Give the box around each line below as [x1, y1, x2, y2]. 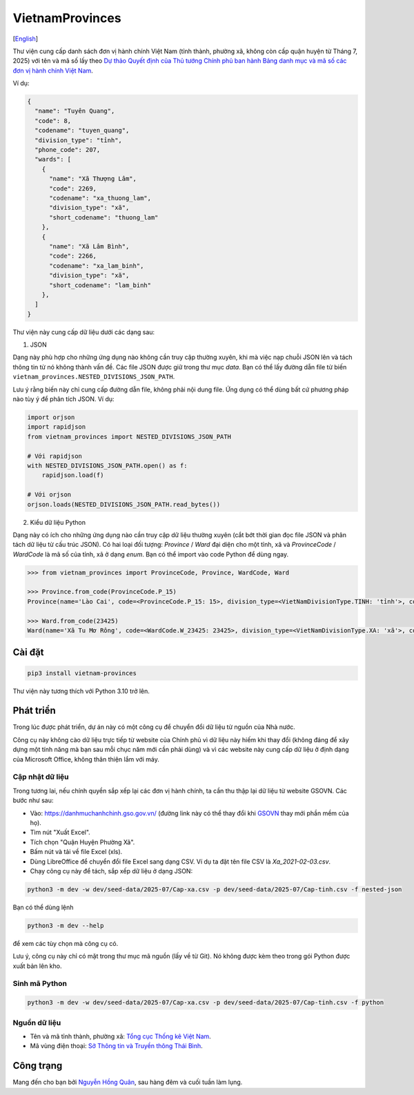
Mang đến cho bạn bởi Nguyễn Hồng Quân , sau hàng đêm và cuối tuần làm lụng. [12, 1078, 243, 1087]
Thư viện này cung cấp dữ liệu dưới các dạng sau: [12, 328, 155, 336]
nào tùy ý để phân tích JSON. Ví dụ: [12, 395, 115, 403]
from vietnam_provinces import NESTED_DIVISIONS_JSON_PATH [27, 432, 231, 440]
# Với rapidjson [27, 452, 83, 460]
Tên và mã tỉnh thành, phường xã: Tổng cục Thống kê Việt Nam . [30, 1032, 212, 1040]
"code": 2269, [49, 184, 97, 193]
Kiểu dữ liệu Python [30, 518, 86, 526]
